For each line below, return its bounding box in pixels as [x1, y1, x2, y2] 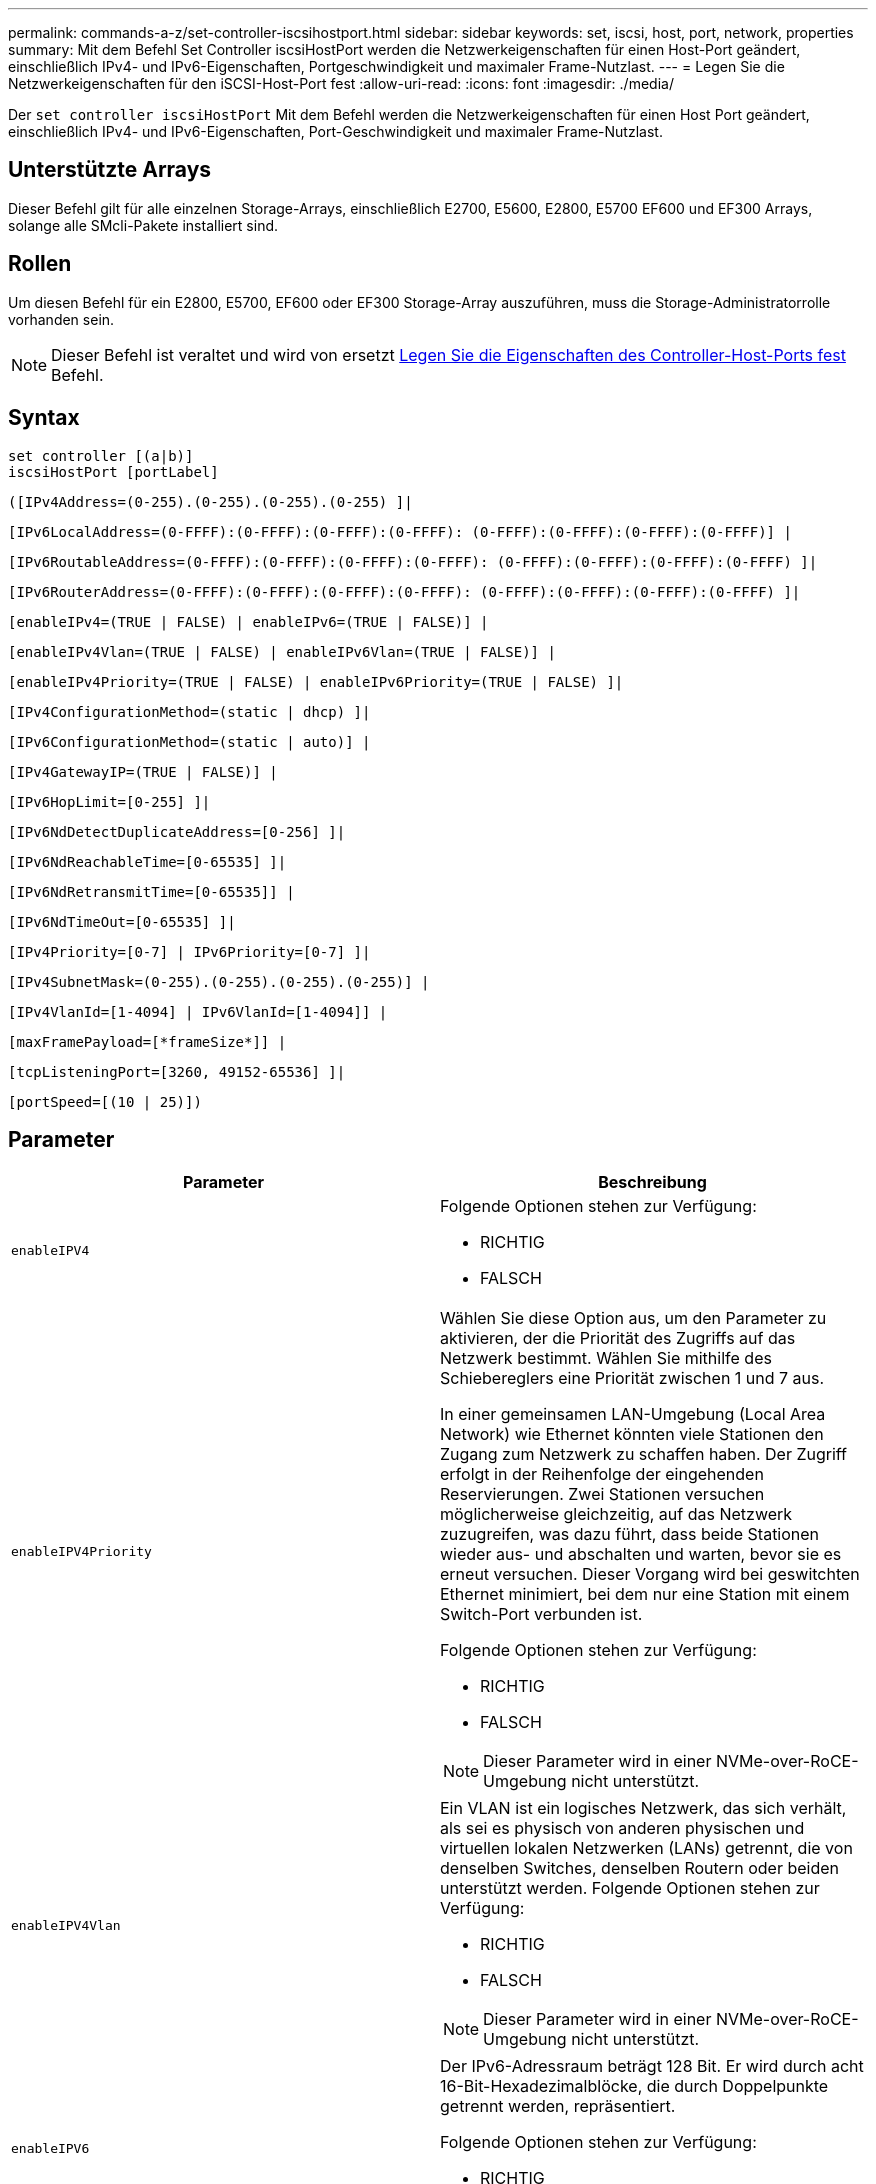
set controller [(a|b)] [8, 447, 194, 464]
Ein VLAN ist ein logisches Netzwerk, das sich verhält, [440, 1798, 847, 1819]
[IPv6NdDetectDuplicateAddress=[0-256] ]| [8, 823, 346, 840]
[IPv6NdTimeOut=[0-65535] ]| [8, 913, 236, 930]
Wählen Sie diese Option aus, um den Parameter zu [440, 1308, 827, 1329]
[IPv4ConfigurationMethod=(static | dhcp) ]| [8, 703, 371, 720]
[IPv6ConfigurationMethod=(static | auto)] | [8, 733, 371, 750]
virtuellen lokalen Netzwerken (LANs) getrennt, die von [440, 1838, 853, 1859]
